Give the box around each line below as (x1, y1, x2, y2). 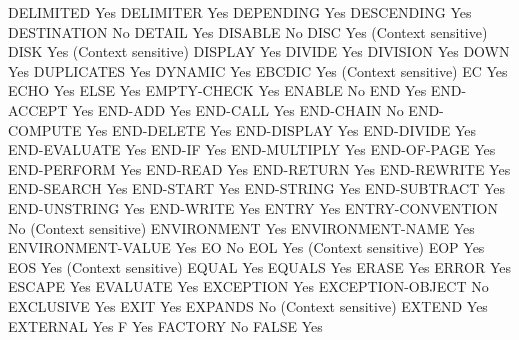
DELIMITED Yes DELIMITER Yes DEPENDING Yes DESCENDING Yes (8, 2, 472, 22)
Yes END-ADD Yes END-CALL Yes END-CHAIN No (72, 99, 404, 120)
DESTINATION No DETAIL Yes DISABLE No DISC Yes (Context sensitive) (8, 21, 488, 42)
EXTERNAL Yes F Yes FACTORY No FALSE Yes (8, 315, 323, 336)
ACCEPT (8, 99, 68, 120)
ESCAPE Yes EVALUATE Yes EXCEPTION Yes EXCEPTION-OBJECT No (8, 276, 489, 297)
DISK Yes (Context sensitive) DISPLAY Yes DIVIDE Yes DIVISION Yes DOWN (8, 41, 510, 62)
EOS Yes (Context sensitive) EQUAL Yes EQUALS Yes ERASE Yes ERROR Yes (8, 256, 511, 277)
